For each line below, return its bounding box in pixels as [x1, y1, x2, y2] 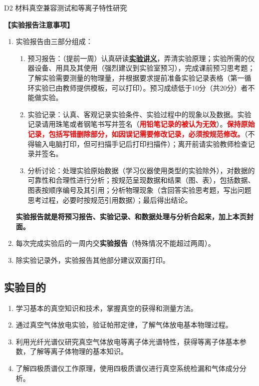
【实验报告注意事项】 [4, 19, 74, 30]
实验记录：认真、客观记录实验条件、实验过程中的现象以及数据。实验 [27, 109, 252, 119]
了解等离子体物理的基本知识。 [29, 346, 128, 356]
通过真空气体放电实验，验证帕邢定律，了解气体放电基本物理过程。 [15, 319, 233, 330]
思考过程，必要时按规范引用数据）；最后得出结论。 [27, 194, 192, 205]
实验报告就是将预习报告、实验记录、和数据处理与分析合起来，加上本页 [15, 211, 247, 222]
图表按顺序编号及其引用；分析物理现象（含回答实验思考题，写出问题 [27, 184, 252, 195]
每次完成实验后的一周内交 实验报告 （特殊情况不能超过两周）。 [15, 238, 215, 248]
